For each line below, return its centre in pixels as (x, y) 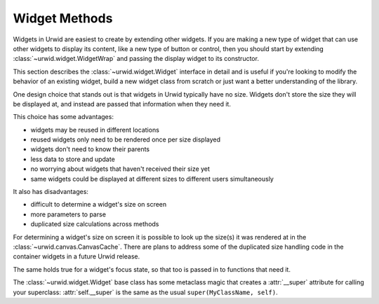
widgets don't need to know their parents (90, 149)
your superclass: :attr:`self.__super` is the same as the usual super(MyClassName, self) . (145, 292)
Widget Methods (63, 18)
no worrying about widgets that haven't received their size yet (120, 169)
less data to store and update (73, 159)
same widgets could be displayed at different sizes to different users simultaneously (152, 179)
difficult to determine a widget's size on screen (99, 205)
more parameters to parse (68, 214)
